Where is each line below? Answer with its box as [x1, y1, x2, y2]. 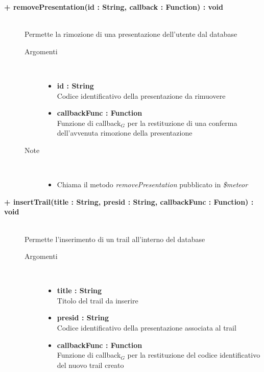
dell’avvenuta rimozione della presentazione [57, 127, 193, 138]
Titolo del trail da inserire [57, 295, 138, 305]
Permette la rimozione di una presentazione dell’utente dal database [25, 29, 237, 39]
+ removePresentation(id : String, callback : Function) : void [4, 2, 223, 12]
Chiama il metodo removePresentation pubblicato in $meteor [57, 179, 248, 190]
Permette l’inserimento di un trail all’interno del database [25, 233, 205, 244]
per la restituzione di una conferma [127, 117, 237, 128]
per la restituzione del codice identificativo [127, 349, 260, 360]
